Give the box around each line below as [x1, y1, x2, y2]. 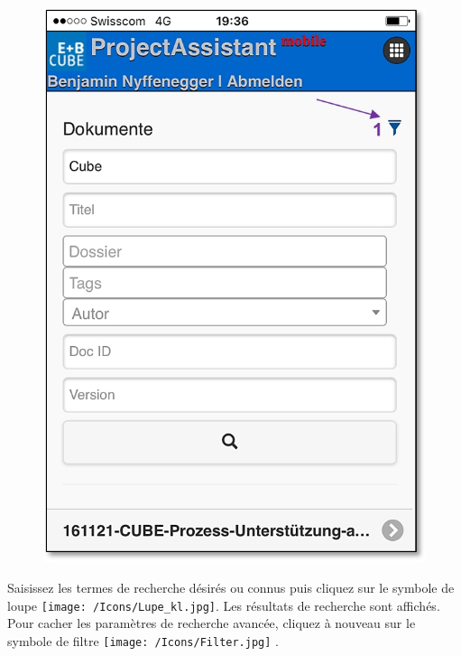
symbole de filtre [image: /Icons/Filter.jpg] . [7, 631, 279, 650]
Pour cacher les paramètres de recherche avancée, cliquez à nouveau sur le [7, 614, 416, 633]
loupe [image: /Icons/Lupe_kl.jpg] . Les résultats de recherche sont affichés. [7, 595, 440, 614]
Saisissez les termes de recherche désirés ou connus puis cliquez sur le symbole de [7, 578, 455, 597]
